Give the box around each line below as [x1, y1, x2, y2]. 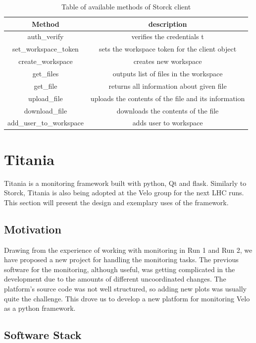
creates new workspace [133, 56, 202, 66]
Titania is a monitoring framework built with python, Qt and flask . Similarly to [4, 177, 247, 188]
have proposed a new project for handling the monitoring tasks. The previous [4, 254, 239, 265]
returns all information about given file [108, 80, 227, 91]
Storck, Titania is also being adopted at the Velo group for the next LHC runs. [4, 187, 244, 198]
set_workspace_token [12, 44, 79, 54]
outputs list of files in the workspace [112, 68, 223, 78]
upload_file [28, 93, 63, 103]
